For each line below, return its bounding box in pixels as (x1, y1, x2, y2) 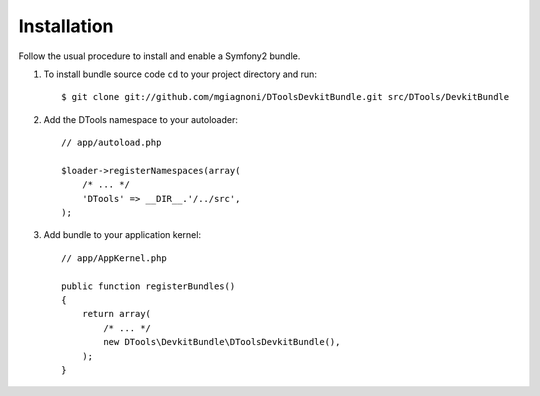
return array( (81, 308, 152, 320)
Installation (18, 15, 114, 37)
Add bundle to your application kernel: (43, 229, 202, 241)
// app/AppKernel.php (61, 252, 167, 264)
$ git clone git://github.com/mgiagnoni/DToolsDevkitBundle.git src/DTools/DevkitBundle (61, 91, 510, 103)
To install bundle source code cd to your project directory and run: (43, 68, 317, 80)
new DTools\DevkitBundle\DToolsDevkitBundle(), (103, 336, 341, 348)
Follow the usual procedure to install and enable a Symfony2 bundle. (18, 50, 301, 62)
